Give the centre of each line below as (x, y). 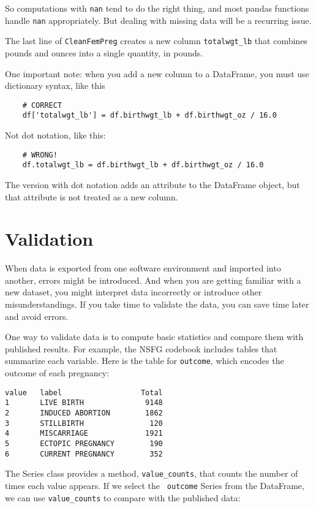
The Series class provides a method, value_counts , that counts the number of (152, 473)
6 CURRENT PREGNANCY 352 (84, 454)
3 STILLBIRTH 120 (84, 423)
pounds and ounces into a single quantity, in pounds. (104, 52)
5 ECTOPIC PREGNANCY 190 (84, 443)
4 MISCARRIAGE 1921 (84, 434)
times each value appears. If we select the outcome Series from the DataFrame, (155, 485)
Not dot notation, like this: (55, 135)
